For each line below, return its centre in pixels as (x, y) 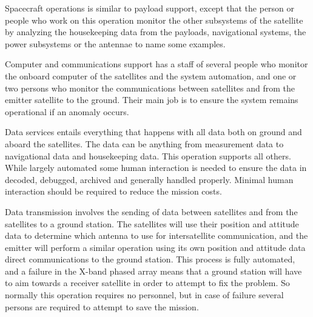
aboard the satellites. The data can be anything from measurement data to (144, 143)
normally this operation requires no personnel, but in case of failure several (144, 295)
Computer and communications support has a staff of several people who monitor (156, 64)
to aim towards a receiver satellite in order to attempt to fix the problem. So (147, 283)
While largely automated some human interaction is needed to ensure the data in (156, 168)
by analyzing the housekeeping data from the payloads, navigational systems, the (156, 32)
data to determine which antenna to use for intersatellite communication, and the (156, 235)
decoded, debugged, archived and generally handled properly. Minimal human (149, 179)
